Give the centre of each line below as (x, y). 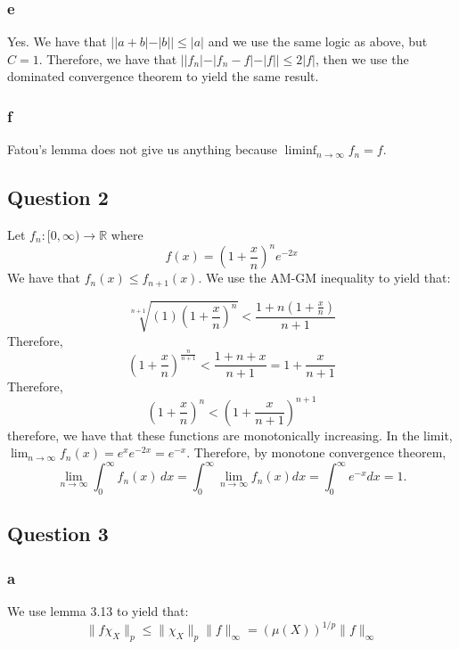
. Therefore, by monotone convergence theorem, (316, 452)
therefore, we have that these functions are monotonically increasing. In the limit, (230, 435)
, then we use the (362, 58)
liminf (300, 151)
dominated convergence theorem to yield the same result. (163, 76)
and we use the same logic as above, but (318, 41)
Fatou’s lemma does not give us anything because (143, 149)
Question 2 (58, 197)
